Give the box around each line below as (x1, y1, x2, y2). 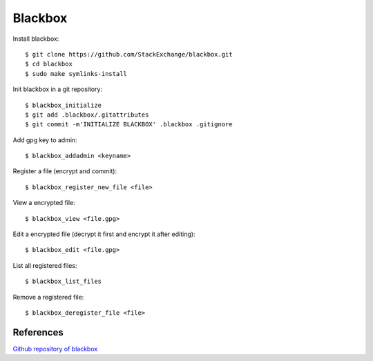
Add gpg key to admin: (12, 135, 77, 144)
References (12, 326, 64, 338)
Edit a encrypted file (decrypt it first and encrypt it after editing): (12, 230, 195, 238)
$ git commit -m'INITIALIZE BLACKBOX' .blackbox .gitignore (25, 121, 233, 128)
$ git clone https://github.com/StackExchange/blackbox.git (25, 50, 233, 58)
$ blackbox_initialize (25, 101, 102, 109)
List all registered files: (12, 261, 77, 269)
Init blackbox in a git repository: (12, 85, 103, 93)
